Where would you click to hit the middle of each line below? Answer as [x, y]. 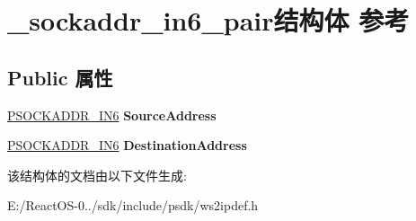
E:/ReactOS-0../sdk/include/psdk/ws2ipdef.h [133, 205]
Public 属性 [60, 77]
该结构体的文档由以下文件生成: [97, 175]
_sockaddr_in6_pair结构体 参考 [208, 20]
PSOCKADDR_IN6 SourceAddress [112, 115]
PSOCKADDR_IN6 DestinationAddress [127, 145]
